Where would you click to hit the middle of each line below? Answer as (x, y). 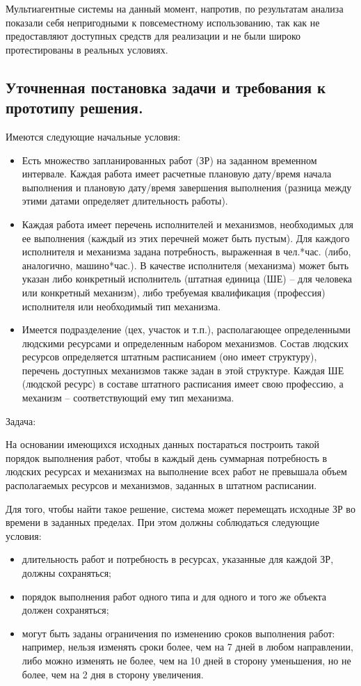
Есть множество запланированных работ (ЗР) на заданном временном (169, 160)
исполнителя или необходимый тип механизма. (121, 306)
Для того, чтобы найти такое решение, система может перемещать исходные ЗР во (180, 508)
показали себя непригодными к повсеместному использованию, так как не (163, 22)
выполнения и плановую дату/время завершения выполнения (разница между (187, 187)
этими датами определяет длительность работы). (125, 201)
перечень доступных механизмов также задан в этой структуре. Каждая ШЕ (183, 370)
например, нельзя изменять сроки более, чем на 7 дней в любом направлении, (187, 647)
